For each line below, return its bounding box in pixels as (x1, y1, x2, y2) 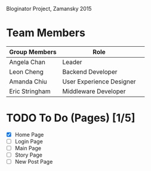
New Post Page (14, 158, 53, 166)
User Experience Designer (62, 77, 136, 86)
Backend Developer (62, 67, 118, 76)
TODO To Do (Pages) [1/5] (6, 111, 135, 125)
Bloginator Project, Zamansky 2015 (6, 5, 92, 12)
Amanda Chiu (9, 77, 48, 86)
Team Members (6, 26, 85, 40)
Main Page (14, 145, 42, 152)
